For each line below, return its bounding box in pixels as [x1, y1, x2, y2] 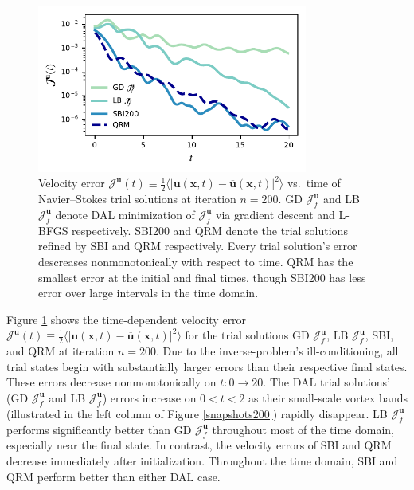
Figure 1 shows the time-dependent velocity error [6, 311, 247, 327]
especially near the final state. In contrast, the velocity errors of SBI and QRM [6, 437, 392, 453]
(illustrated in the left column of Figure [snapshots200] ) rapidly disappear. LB [6, 405, 388, 421]
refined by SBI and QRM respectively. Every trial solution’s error [38, 237, 357, 254]
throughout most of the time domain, [212, 421, 394, 437]
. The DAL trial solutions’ [263, 374, 390, 390]
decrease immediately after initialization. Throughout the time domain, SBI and [6, 452, 398, 468]
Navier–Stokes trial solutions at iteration [38, 190, 236, 207]
